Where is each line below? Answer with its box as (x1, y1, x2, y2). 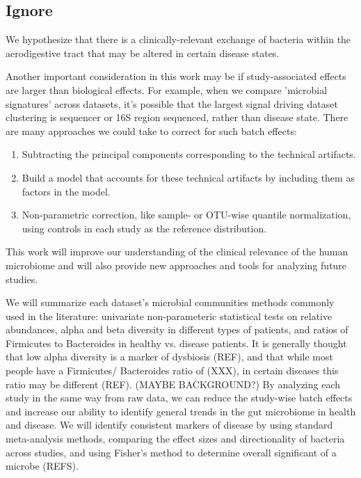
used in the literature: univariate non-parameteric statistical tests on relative (6, 308, 332, 323)
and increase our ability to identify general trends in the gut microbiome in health (6, 404, 356, 418)
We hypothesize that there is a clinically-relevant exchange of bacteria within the (6, 32, 351, 47)
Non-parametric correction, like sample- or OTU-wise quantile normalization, (22, 207, 351, 222)
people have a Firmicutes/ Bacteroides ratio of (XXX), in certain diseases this (6, 363, 339, 378)
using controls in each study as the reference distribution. (22, 221, 267, 235)
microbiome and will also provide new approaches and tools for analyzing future (6, 257, 347, 272)
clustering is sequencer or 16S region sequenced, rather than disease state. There (6, 110, 348, 125)
